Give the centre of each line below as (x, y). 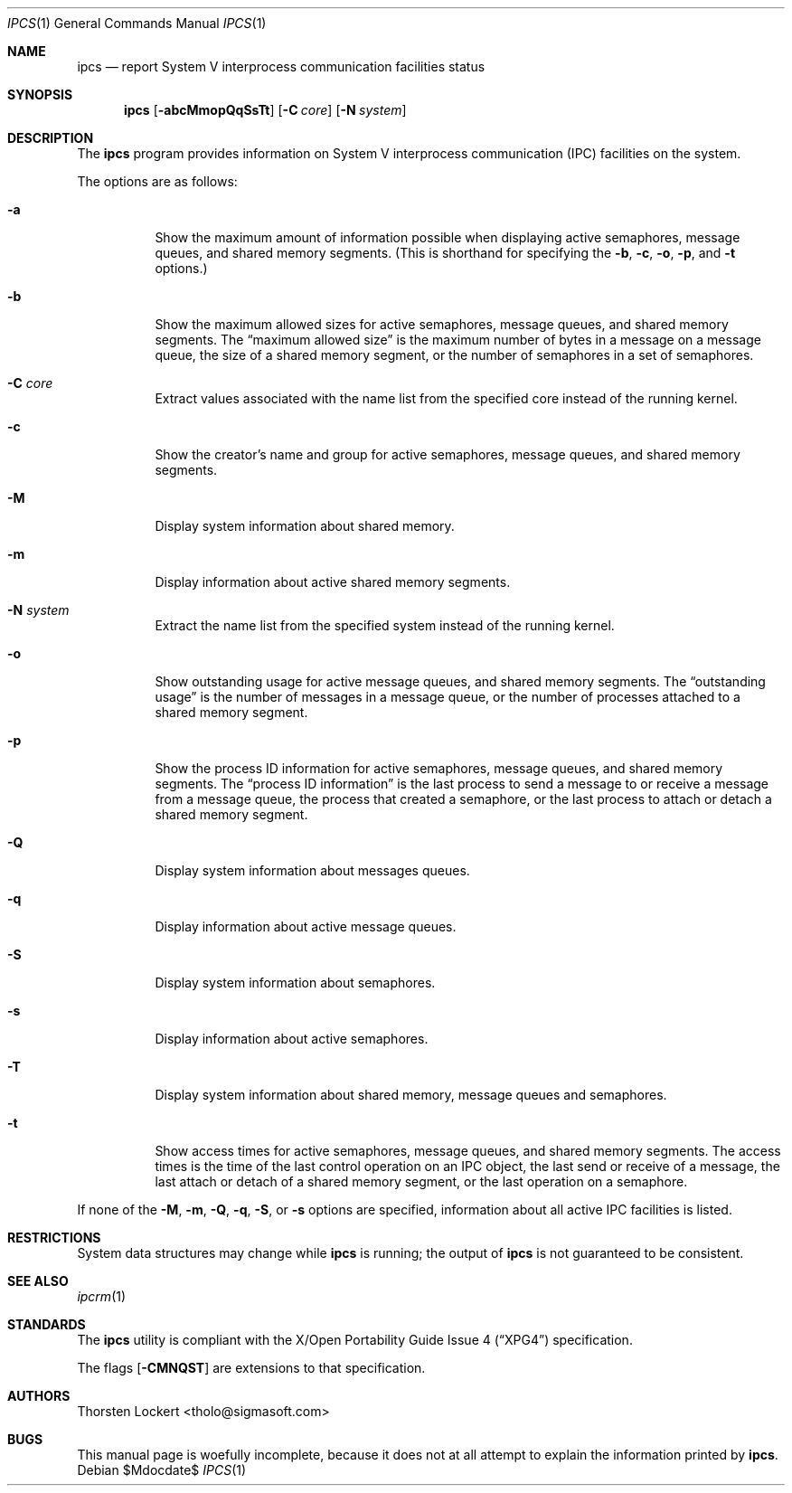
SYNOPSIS (40, 94)
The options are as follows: (157, 181)
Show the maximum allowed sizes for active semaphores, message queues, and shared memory (442, 324)
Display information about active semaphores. (292, 1039)
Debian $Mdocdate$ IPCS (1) (162, 1470)
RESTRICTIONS (54, 1238)
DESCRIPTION (51, 138)
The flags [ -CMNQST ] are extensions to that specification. (251, 1368)
